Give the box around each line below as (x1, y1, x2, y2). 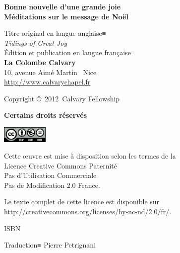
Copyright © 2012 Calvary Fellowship (4, 93, 120, 103)
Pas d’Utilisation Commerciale (4, 170, 97, 180)
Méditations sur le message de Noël (4, 11, 128, 21)
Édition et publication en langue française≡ (4, 47, 135, 58)
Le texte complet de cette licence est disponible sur (4, 196, 160, 207)
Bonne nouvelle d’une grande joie (4, 1, 121, 11)
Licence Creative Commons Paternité (4, 160, 118, 170)
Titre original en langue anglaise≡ (4, 28, 106, 38)
